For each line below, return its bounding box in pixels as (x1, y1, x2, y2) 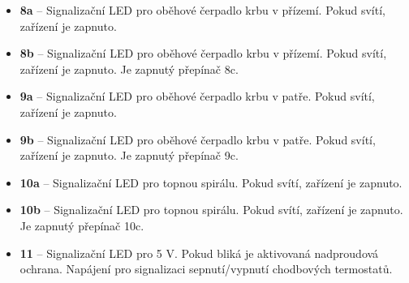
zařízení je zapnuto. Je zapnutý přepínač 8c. (19, 60, 239, 77)
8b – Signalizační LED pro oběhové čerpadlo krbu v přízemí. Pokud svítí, (19, 45, 387, 62)
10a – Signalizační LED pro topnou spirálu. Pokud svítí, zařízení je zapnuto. (19, 174, 403, 191)
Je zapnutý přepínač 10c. (19, 217, 144, 234)
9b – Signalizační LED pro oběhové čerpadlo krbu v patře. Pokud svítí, (19, 131, 376, 148)
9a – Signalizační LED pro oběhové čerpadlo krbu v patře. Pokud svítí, (19, 88, 375, 105)
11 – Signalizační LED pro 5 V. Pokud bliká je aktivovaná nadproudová (19, 244, 379, 261)
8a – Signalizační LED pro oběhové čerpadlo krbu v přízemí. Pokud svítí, (19, 2, 385, 18)
